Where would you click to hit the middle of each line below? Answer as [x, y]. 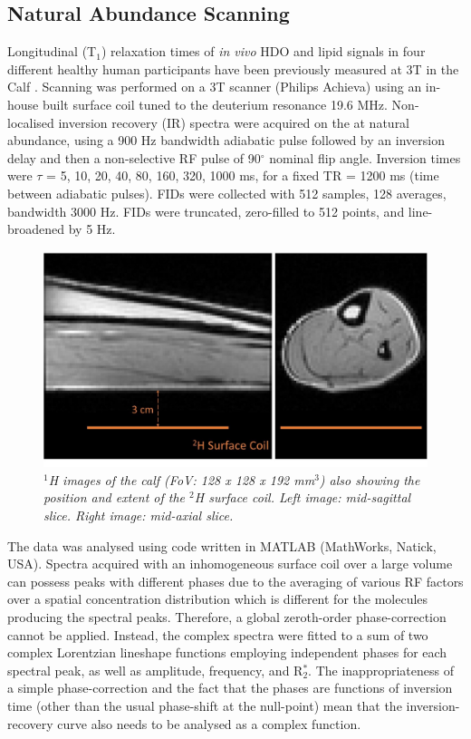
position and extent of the [115, 497]
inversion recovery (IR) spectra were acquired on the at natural [234, 122]
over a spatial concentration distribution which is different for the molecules [218, 599]
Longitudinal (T [52, 51]
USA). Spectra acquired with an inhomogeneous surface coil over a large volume [230, 564]
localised [31, 122]
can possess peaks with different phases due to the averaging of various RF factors [235, 581]
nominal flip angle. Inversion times [365, 157]
